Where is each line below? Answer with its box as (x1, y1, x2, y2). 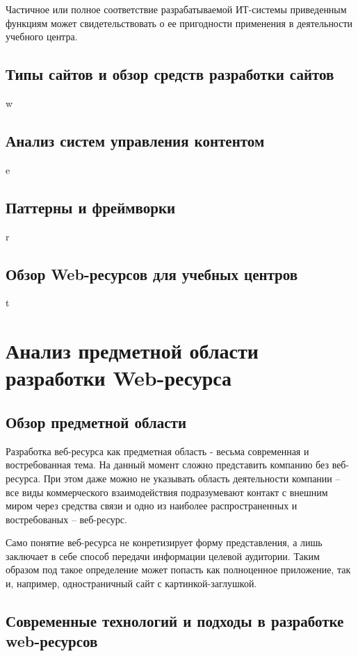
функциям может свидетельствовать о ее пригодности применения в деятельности (6, 15, 353, 30)
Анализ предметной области (6, 336, 259, 365)
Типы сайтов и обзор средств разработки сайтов (6, 63, 334, 85)
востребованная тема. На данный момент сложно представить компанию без (6, 457, 329, 472)
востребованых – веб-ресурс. (6, 511, 127, 526)
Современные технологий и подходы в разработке (6, 610, 344, 632)
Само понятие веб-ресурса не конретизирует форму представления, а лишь (6, 535, 323, 550)
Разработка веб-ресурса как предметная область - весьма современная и (6, 443, 309, 458)
